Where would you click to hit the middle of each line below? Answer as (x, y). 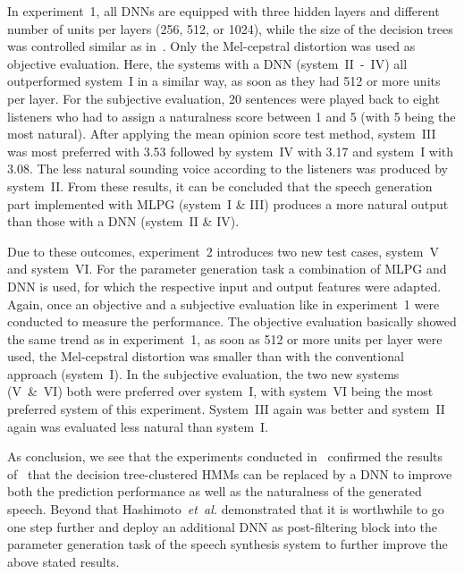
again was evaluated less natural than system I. (138, 426)
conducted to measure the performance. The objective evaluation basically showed (232, 321)
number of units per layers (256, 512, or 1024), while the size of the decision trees (230, 28)
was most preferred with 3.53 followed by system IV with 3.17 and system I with (231, 151)
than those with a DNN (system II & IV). (123, 221)
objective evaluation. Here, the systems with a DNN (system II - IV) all (207, 63)
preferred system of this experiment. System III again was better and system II (226, 409)
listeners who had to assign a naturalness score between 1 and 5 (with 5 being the (232, 116)
